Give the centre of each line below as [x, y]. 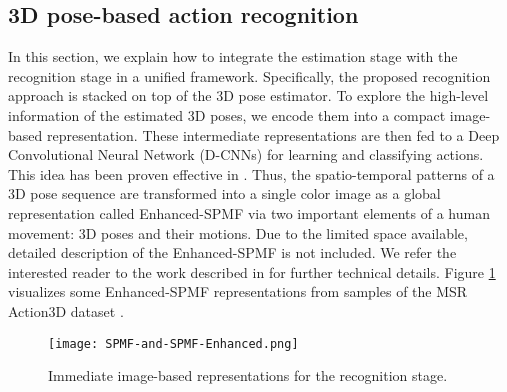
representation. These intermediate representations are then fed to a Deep [273, 134]
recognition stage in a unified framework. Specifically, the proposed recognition [249, 75]
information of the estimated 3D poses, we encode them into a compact [227, 114]
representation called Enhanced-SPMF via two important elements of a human [249, 212]
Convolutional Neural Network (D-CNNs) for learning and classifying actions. [246, 154]
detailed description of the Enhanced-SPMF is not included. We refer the [232, 252]
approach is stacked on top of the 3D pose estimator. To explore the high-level [248, 95]
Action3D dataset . [66, 310]
